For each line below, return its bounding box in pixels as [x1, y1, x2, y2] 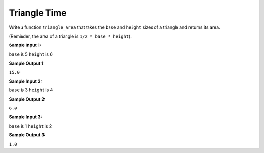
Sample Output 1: [9, 60, 45, 66]
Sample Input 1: [9, 42, 41, 48]
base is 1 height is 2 [9, 123, 52, 129]
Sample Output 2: [9, 96, 46, 102]
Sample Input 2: [9, 78, 42, 84]
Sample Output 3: [9, 132, 46, 138]
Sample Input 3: [9, 114, 42, 120]
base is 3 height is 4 [9, 87, 53, 93]
